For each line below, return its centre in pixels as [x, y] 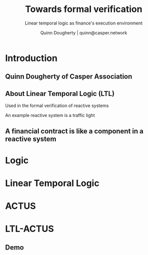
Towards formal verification [84, 9]
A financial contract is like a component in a [74, 131]
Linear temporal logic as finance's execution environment [84, 23]
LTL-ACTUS [30, 229]
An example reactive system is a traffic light [50, 115]
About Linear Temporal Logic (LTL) [60, 93]
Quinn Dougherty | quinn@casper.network [84, 32]
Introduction [31, 58]
